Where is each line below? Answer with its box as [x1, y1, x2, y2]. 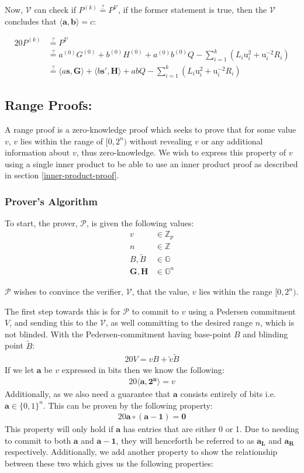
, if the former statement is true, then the [118, 4, 267, 15]
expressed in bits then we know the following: [61, 364, 224, 376]
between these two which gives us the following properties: [5, 457, 213, 469]
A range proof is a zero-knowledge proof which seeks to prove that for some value [5, 123, 296, 135]
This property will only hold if [5, 423, 113, 435]
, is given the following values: [87, 217, 194, 229]
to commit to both [5, 434, 71, 446]
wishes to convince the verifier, [13, 285, 124, 297]
